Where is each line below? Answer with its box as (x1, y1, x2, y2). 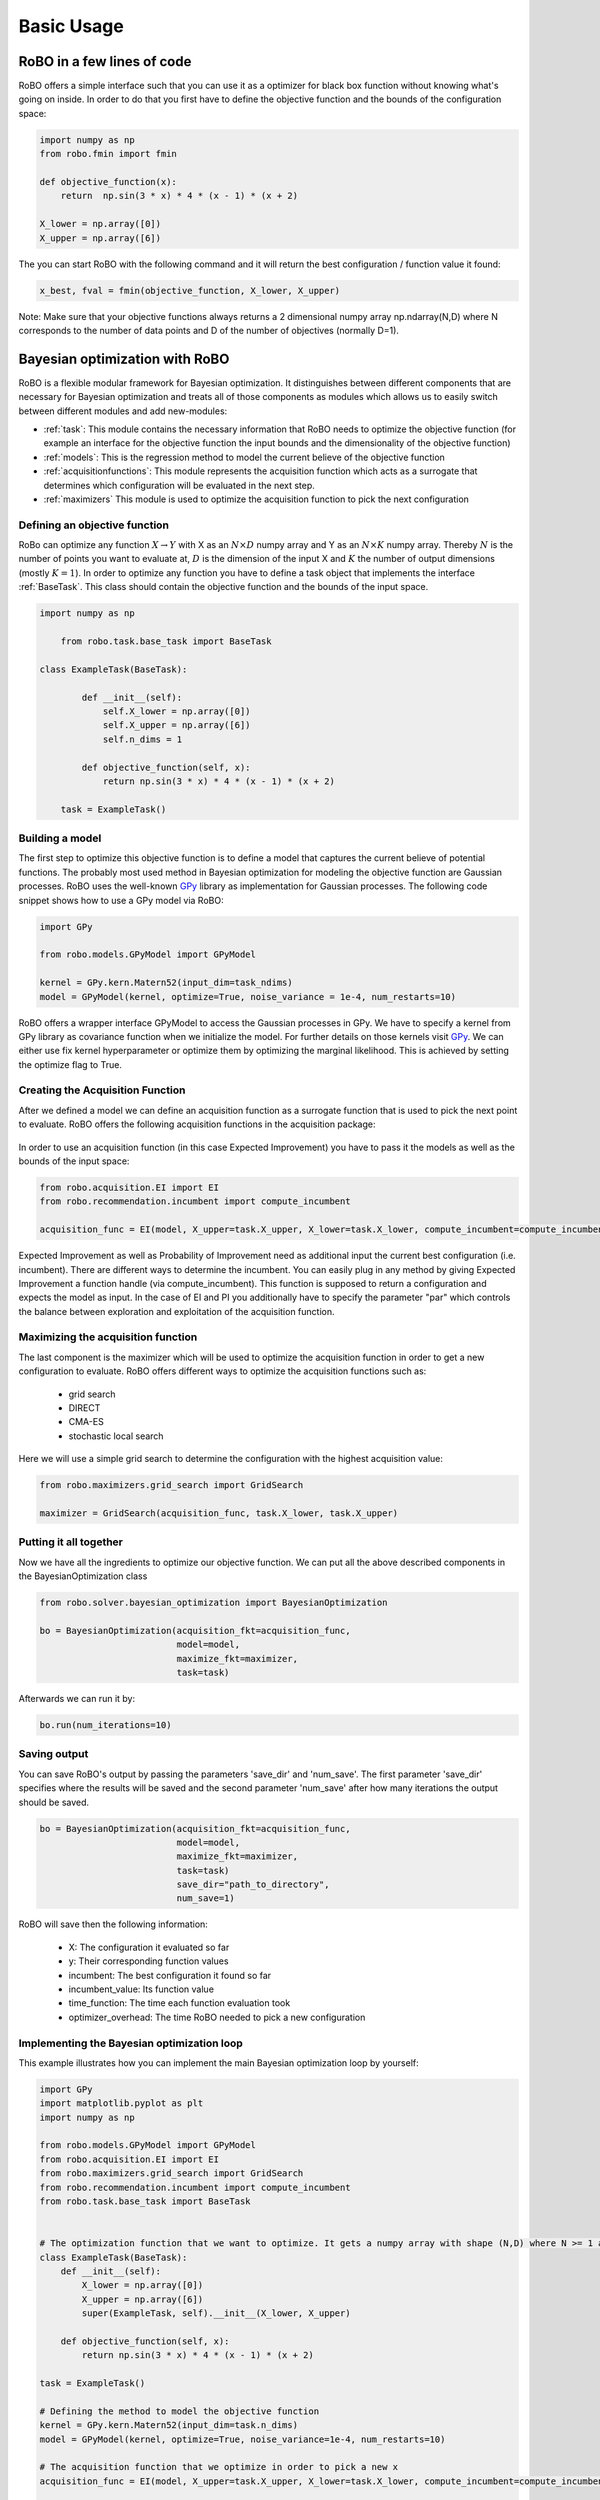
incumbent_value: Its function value (68, 1983, 215, 1995)
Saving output (18, 1747, 89, 1761)
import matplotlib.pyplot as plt (39, 2098, 204, 2109)
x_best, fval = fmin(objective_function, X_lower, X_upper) (39, 285, 341, 296)
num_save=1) (176, 1893, 235, 1904)
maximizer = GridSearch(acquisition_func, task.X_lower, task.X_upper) (39, 1507, 399, 1519)
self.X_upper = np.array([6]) (102, 720, 251, 731)
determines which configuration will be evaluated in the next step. (43, 479, 315, 491)
